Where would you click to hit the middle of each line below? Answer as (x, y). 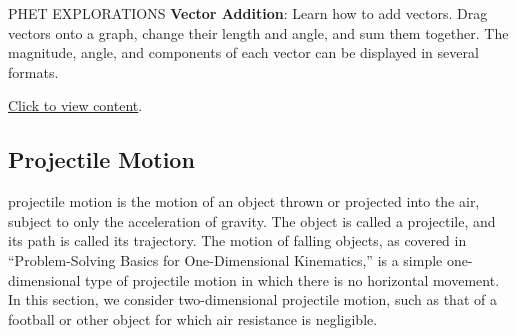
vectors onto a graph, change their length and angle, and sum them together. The (258, 32)
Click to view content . (75, 105)
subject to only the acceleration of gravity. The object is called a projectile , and (252, 220)
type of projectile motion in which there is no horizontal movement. (292, 279)
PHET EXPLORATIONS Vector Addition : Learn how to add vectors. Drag (248, 13)
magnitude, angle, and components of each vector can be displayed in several (243, 52)
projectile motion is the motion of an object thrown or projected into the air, (244, 201)
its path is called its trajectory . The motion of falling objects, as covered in (237, 240)
